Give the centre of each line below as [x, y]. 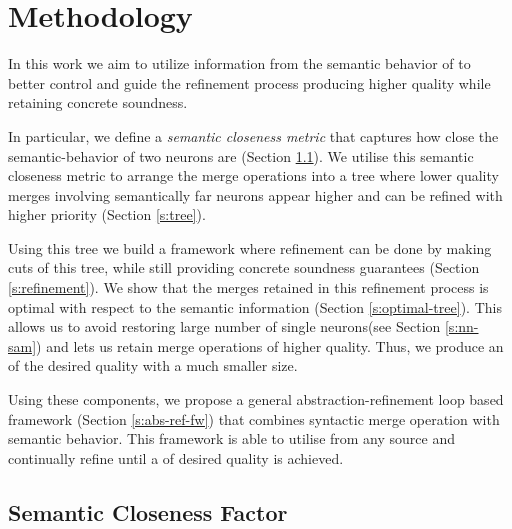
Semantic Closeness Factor [148, 511]
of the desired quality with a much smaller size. [153, 365]
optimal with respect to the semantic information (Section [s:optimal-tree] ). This [255, 306]
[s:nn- [461, 326]
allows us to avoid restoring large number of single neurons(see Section [224, 326]
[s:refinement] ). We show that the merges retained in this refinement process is [248, 287]
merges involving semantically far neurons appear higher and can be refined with [255, 194]
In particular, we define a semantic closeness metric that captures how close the [253, 135]
